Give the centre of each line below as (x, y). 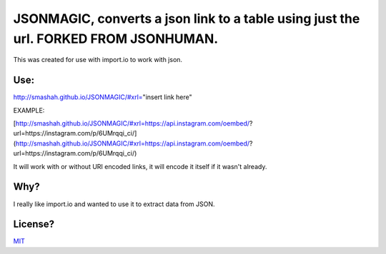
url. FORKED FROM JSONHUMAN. (116, 39)
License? (34, 224)
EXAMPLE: (29, 110)
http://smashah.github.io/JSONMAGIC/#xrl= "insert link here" (103, 97)
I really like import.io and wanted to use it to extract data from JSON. (114, 204)
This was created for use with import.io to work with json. (98, 60)
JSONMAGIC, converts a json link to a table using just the (187, 19)
